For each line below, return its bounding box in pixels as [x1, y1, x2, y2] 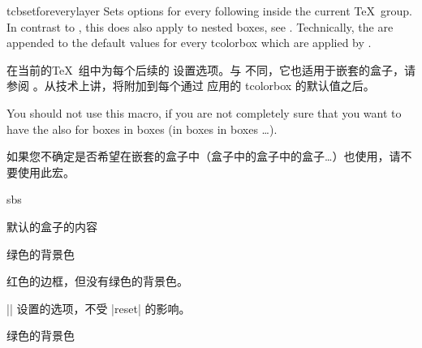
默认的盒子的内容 [6, 217, 97, 234]
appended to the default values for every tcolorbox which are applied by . [6, 34, 372, 51]
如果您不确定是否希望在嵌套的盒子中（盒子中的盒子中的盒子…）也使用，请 [6, 148, 401, 165]
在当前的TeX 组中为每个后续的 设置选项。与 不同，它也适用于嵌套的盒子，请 [6, 61, 416, 78]
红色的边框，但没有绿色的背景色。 [6, 273, 188, 290]
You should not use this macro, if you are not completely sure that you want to [6, 104, 402, 121]
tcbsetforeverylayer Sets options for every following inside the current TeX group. [6, 2, 412, 19]
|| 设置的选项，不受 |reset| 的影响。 [6, 299, 191, 316]
